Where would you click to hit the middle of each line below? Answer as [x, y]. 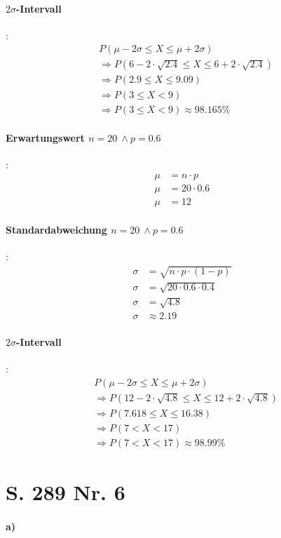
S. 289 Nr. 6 [66, 491]
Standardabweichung [56, 229]
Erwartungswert [45, 138]
